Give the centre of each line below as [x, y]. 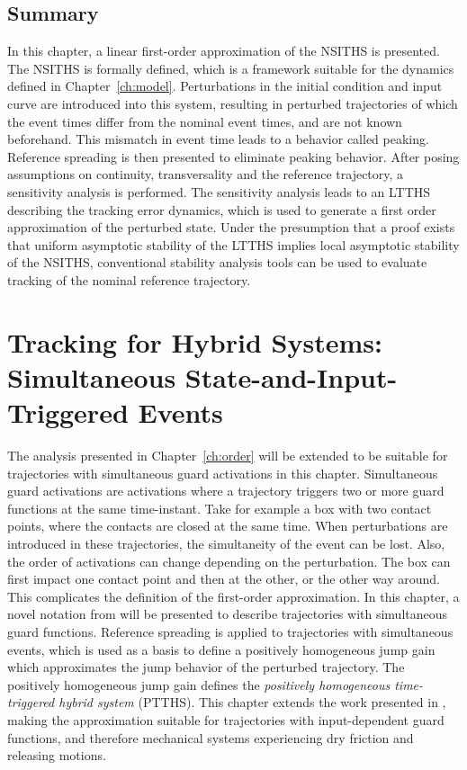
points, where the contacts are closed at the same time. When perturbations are [228, 526]
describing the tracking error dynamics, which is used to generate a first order [222, 209]
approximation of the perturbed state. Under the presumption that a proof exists [231, 227]
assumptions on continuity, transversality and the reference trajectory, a [206, 174]
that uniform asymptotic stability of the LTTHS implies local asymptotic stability [233, 244]
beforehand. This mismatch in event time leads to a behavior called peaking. [218, 139]
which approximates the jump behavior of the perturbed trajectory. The [206, 667]
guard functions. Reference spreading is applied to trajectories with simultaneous [230, 631]
